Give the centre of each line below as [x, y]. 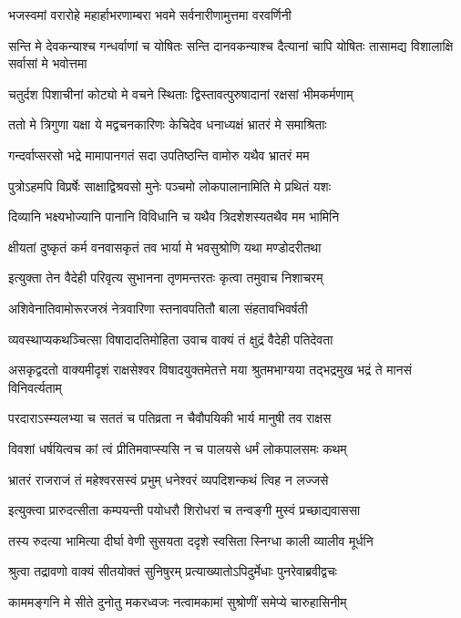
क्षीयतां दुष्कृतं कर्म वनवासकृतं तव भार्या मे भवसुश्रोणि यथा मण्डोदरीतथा [165, 247]
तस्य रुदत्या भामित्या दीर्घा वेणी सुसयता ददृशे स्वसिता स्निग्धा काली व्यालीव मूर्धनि [191, 540]
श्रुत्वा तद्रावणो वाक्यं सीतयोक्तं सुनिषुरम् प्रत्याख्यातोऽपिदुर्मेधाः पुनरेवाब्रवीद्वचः [173, 571]
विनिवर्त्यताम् [35, 387]
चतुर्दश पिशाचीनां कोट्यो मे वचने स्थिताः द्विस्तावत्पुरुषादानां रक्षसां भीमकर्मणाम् [181, 93]
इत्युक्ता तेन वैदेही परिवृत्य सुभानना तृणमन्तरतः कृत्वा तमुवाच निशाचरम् [166, 278]
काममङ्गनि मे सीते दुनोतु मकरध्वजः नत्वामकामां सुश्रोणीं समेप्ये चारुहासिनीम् [178, 601]
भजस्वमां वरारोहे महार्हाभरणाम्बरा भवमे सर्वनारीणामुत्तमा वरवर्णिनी [150, 15]
